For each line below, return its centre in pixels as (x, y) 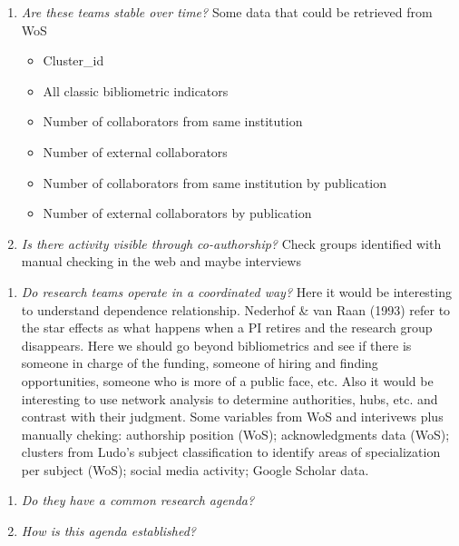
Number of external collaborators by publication (177, 213)
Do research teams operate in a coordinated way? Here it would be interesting (236, 291)
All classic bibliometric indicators (136, 90)
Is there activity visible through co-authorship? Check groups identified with (231, 243)
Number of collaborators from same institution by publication (215, 182)
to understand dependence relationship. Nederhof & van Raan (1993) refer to (236, 309)
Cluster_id (73, 60)
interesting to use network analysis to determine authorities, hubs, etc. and (229, 398)
